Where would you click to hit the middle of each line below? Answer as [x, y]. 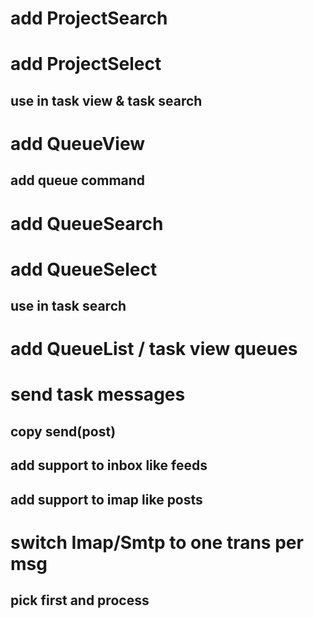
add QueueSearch [87, 223]
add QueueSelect [84, 269]
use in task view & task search [106, 100]
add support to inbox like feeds [109, 465]
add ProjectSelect [86, 64]
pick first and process [80, 600]
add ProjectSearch [89, 18]
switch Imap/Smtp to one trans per [157, 542]
